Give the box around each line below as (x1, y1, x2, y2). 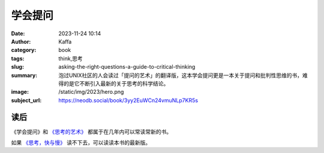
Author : (11, 38, 31, 45)
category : (11, 47, 37, 54)
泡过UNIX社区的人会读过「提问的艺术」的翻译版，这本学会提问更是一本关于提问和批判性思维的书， (58, 72, 303, 79)
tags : (11, 54, 25, 62)
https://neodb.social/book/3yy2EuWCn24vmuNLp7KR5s (58, 96, 198, 104)
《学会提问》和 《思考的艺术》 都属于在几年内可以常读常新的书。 (11, 128, 172, 135)
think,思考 (58, 54, 83, 62)
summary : (11, 72, 38, 79)
